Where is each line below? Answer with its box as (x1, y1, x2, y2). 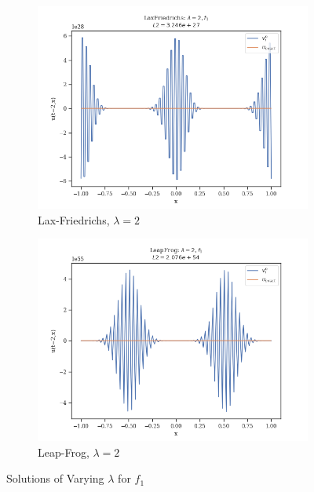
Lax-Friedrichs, (38, 211, 110, 228)
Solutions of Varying (6, 470, 104, 487)
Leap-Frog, (38, 443, 89, 460)
